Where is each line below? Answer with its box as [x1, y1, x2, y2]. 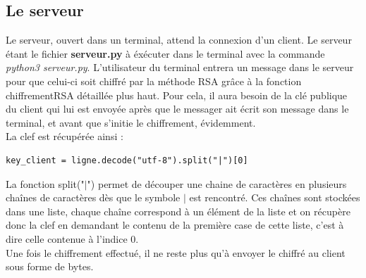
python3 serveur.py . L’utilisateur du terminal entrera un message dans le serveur [6, 60, 354, 75]
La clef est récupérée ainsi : [6, 129, 123, 144]
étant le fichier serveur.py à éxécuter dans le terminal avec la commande [6, 46, 325, 61]
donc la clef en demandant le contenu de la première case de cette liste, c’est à [6, 217, 344, 232]
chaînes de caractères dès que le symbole [6, 190, 181, 205]
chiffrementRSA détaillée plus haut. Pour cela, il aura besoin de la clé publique [6, 87, 348, 102]
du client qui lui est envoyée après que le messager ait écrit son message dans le [6, 101, 349, 116]
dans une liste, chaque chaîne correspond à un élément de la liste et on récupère [6, 203, 350, 218]
